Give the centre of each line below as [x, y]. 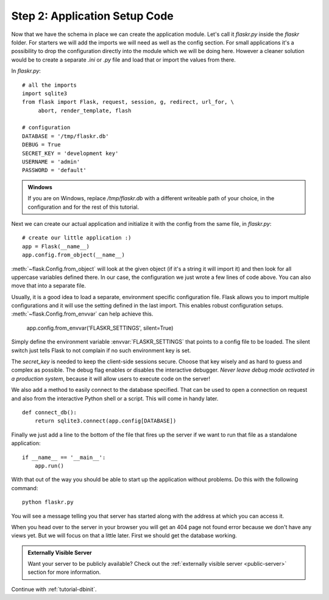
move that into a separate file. [49, 286]
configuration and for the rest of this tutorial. [83, 207]
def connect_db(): [50, 412]
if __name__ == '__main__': [64, 457]
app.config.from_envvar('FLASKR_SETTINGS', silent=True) [100, 328]
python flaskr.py [48, 502]
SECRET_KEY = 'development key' [70, 153]
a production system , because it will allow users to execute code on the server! [111, 378]
